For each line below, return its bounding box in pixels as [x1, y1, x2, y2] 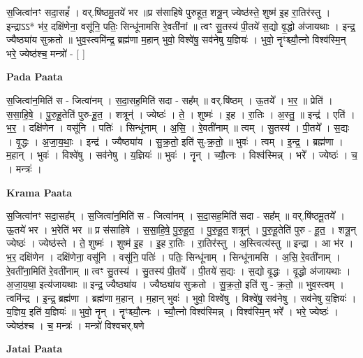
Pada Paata [6, 69, 63, 84]
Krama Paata [6, 185, 72, 199]
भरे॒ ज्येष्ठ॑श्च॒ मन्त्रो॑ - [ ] [6, 45, 85, 60]
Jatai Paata [6, 341, 63, 356]
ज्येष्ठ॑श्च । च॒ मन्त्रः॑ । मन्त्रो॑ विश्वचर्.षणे [6, 317, 145, 332]
